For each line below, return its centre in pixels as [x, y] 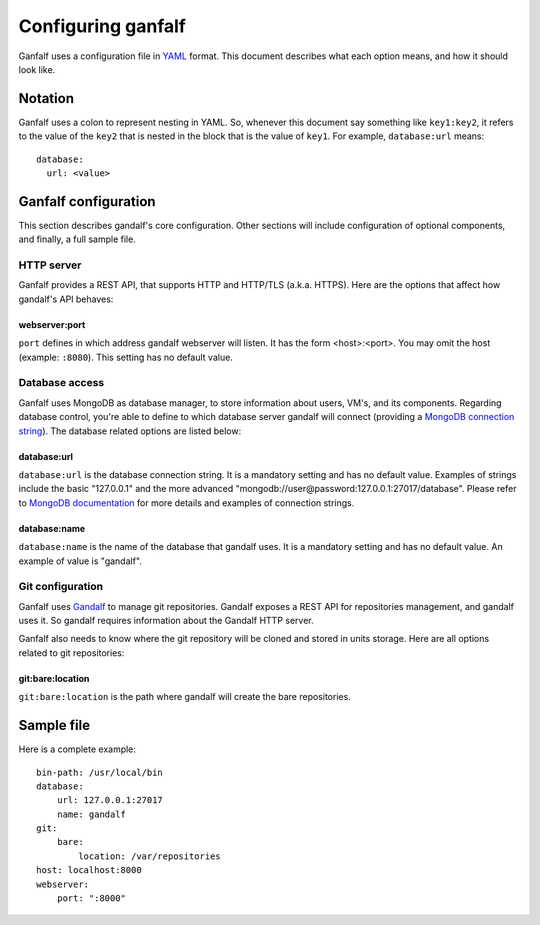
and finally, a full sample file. [77, 239]
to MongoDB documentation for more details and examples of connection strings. [186, 502]
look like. [37, 69]
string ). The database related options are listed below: [130, 431]
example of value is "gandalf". [80, 561]
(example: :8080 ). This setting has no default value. [126, 357]
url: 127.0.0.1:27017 [110, 800]
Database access [61, 383]
